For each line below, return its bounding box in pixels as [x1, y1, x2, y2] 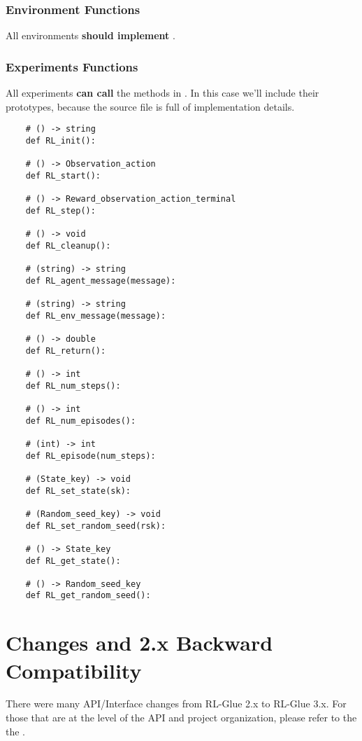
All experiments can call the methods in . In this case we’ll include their [6, 85, 319, 100]
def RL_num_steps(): [25, 380, 121, 391]
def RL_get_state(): [25, 555, 121, 566]
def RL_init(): [25, 135, 96, 146]
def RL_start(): [25, 170, 101, 181]
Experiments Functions [6, 57, 138, 75]
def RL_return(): [25, 345, 106, 356]
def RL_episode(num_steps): [25, 450, 156, 461]
